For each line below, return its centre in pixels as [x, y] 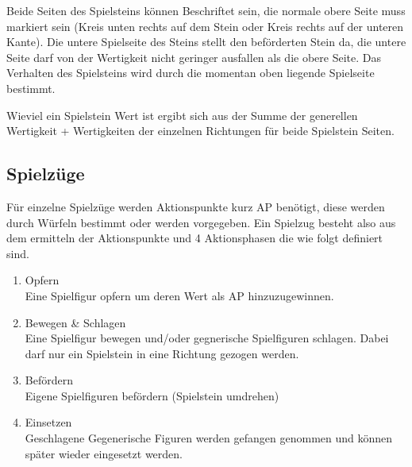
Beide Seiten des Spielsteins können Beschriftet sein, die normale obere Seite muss [206, 10]
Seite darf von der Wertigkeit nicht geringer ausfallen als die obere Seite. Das [194, 57]
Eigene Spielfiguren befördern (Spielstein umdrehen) [152, 395]
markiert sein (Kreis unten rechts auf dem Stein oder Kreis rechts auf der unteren [205, 26]
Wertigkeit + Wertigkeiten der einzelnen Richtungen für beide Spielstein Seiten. [200, 131]
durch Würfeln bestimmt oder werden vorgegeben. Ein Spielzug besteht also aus [201, 222]
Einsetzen [48, 422]
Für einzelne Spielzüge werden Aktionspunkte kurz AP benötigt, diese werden [196, 206]
